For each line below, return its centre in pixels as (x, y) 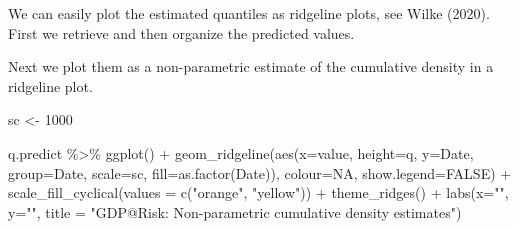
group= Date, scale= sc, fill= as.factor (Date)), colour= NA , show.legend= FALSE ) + (260, 172)
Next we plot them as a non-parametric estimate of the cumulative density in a (251, 66)
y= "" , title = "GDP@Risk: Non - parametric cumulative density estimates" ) (235, 211)
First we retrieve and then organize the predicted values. (181, 32)
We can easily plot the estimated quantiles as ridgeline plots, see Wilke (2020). (249, 13)
